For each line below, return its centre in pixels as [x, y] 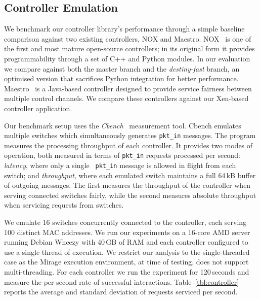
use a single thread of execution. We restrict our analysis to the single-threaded [127, 252]
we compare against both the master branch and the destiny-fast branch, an [122, 68]
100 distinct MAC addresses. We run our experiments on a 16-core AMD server [127, 232]
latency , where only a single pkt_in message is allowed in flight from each [120, 165]
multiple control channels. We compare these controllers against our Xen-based [126, 98]
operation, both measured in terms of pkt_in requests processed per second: [122, 155]
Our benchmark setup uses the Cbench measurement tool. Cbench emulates [123, 125]
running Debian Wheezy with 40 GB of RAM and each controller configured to [126, 242]
